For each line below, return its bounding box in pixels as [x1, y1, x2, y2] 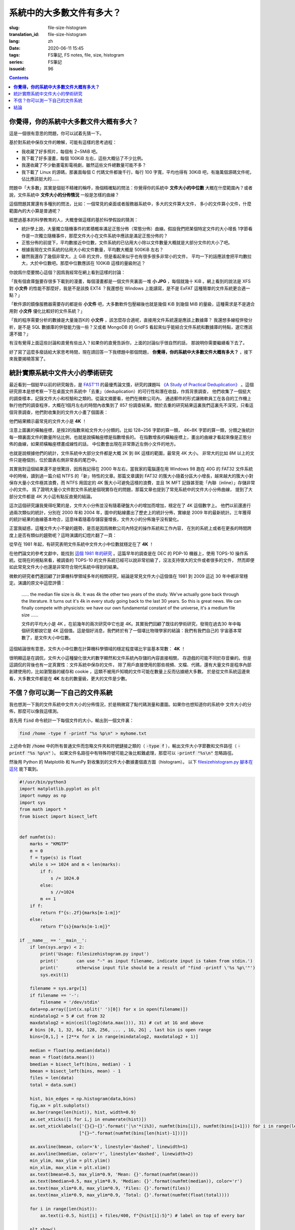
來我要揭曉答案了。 [9, 356, 48, 362]
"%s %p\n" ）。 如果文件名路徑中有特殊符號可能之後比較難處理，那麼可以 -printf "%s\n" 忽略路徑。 [27, 750, 236, 756]
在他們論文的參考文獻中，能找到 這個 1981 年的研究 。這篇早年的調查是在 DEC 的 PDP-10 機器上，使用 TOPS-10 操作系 [9, 550, 248, 556]
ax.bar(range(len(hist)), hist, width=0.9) [29, 1109, 136, 1115]
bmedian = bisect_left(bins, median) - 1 [29, 1061, 131, 1067]
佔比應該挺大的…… [21, 176, 59, 182]
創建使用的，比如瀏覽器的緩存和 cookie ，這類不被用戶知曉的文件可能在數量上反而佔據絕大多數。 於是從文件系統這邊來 [9, 669, 250, 675]
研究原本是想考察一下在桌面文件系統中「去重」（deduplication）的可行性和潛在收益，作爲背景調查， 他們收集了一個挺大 [9, 389, 251, 395]
